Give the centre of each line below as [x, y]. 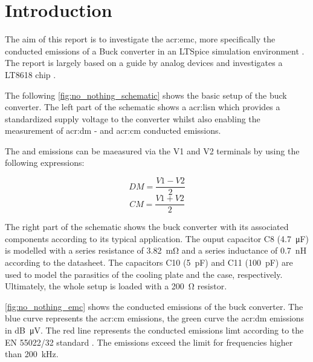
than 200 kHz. [32, 354]
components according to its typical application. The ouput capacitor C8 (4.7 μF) [157, 238]
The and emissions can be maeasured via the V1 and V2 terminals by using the [152, 150]
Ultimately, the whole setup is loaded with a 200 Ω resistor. [116, 286]
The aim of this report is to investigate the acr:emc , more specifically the [140, 39]
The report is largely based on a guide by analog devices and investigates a [144, 63]
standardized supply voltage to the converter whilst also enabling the [133, 118]
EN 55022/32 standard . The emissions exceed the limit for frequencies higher [149, 342]
